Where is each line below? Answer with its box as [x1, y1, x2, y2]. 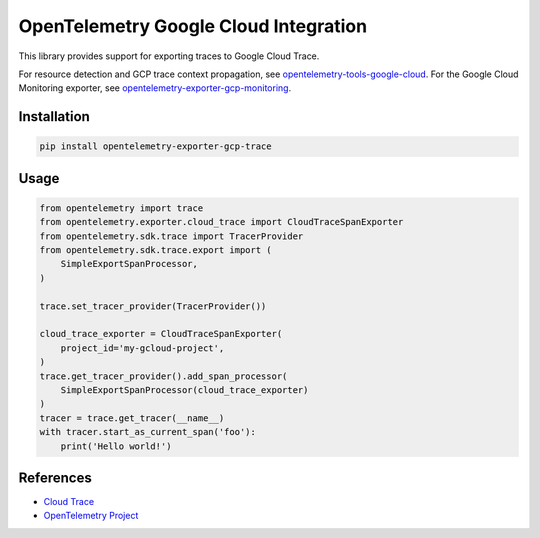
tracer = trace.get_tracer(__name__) [39, 412, 225, 424]
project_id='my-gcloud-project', [60, 342, 225, 354]
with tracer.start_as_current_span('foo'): [39, 426, 257, 438]
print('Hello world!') [60, 440, 172, 452]
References [18, 469, 92, 486]
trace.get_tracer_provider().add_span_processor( [39, 370, 288, 382]
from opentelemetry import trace [39, 202, 204, 214]
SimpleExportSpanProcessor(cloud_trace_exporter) [60, 385, 309, 395]
